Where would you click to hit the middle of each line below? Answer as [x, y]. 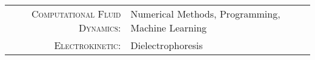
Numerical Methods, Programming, [205, 14]
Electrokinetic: [88, 45]
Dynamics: [100, 28]
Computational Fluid [76, 14]
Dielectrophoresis [167, 45]
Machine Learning [169, 28]
